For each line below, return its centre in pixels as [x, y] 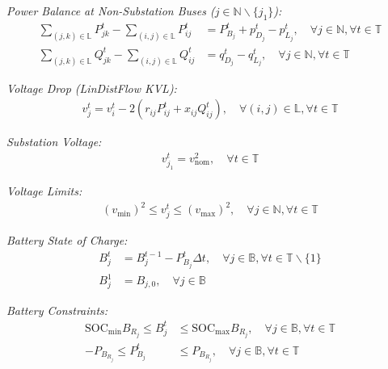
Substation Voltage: [54, 142]
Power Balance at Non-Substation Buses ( [111, 10]
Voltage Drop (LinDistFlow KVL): [92, 88]
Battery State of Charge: [67, 240]
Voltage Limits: [44, 191]
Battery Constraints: [57, 310]
